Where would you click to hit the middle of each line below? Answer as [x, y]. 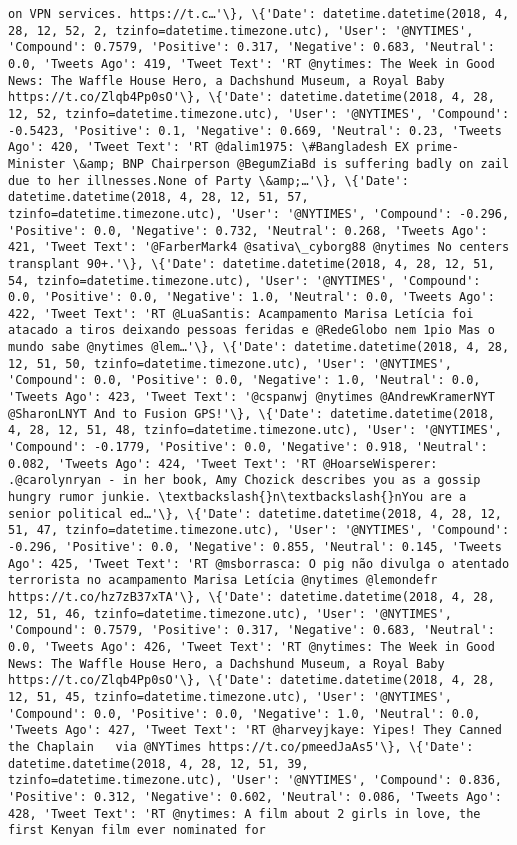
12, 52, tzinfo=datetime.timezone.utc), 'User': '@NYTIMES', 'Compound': [259, 113]
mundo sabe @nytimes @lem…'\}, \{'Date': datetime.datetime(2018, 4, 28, [259, 347]
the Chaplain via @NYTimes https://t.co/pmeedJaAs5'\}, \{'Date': [241, 746]
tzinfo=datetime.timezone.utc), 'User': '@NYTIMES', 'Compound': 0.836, [255, 780]
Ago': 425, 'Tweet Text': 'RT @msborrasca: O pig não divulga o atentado [259, 563]
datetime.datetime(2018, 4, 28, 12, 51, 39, [158, 763]
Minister [37, 163]
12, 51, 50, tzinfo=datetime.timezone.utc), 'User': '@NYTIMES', [230, 363]
